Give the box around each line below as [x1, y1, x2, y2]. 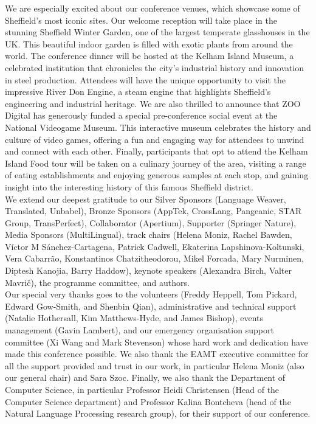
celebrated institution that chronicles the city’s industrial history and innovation [5, 61, 304, 74]
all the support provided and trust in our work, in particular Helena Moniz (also [5, 359, 304, 372]
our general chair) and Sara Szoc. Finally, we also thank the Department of [5, 371, 286, 384]
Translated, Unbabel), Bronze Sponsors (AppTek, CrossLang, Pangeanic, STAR [5, 204, 302, 217]
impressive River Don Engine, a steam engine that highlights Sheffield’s [5, 85, 271, 98]
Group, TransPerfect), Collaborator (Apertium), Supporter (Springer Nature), [5, 216, 297, 229]
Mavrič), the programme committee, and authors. [5, 276, 190, 288]
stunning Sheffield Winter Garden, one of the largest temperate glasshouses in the [5, 26, 310, 38]
